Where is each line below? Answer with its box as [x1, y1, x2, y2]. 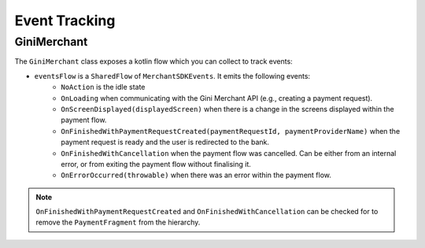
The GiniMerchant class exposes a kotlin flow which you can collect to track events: [14, 57, 293, 66]
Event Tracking [14, 12, 116, 29]
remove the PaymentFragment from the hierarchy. [35, 217, 201, 228]
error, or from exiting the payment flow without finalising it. [61, 159, 251, 168]
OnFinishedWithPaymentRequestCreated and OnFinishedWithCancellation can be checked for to [35, 207, 379, 217]
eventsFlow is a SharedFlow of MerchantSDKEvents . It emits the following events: [34, 71, 311, 80]
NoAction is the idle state [61, 83, 146, 92]
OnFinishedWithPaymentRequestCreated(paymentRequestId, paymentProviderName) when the [61, 126, 401, 135]
